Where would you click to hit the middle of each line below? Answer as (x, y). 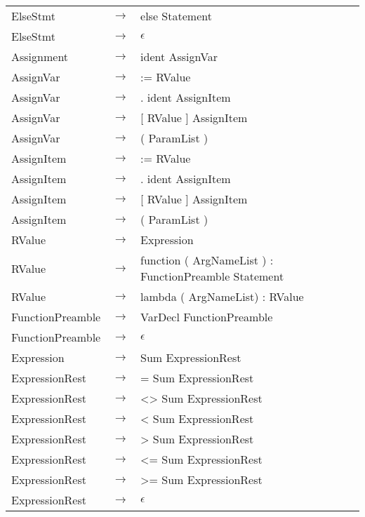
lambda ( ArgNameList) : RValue (222, 296)
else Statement (176, 16)
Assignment (40, 56)
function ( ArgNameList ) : (207, 260)
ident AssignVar (179, 56)
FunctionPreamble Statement (212, 276)
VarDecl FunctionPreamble (207, 317)
